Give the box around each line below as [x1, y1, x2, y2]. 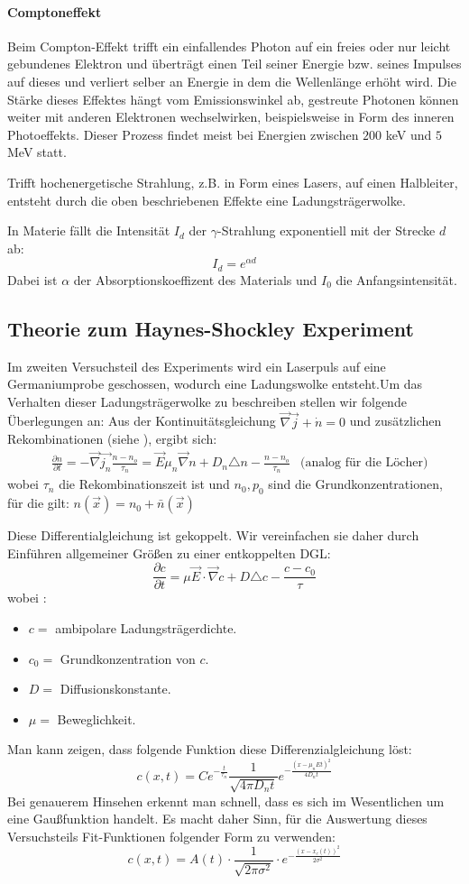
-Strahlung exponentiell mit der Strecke [216, 221, 436, 240]
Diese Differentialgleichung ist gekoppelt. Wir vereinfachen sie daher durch [7, 526, 419, 545]
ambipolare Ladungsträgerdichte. [55, 618, 237, 637]
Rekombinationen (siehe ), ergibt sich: [7, 429, 217, 448]
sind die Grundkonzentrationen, [268, 474, 443, 493]
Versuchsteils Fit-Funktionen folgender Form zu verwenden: [7, 826, 336, 845]
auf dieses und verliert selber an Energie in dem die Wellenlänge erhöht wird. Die [7, 71, 456, 90]
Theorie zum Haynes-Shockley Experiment [7, 314, 414, 342]
